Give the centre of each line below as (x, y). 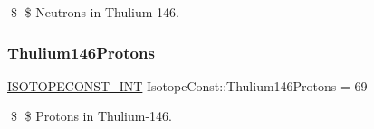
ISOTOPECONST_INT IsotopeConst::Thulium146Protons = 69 (187, 85)
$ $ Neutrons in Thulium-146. (95, 12)
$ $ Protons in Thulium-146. (91, 116)
